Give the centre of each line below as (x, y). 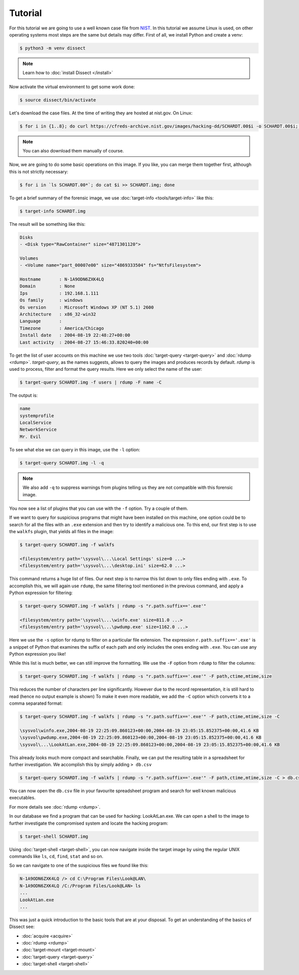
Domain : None (47, 286)
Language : (41, 321)
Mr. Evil (30, 437)
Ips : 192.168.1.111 (59, 293)
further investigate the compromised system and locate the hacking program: (89, 823)
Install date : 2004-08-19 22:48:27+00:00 (75, 335)
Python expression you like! (38, 654)
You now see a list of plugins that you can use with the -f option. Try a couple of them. (99, 508)
